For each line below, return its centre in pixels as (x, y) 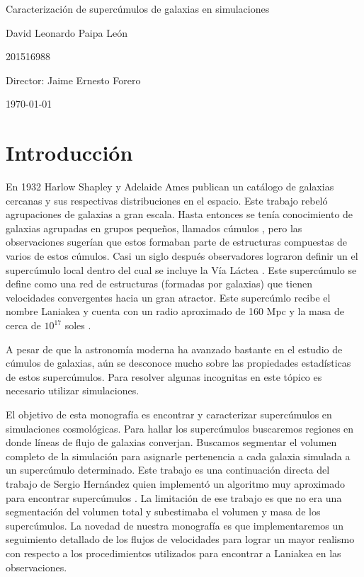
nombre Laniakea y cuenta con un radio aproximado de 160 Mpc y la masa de (175, 311)
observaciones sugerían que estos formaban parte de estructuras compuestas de (176, 242)
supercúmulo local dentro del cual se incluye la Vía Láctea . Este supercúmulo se (181, 269)
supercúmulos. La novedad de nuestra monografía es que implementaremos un (175, 525)
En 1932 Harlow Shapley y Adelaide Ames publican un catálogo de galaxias (170, 187)
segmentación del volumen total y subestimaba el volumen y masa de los (163, 512)
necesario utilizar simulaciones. (73, 390)
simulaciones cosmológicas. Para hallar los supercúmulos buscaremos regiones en (180, 428)
